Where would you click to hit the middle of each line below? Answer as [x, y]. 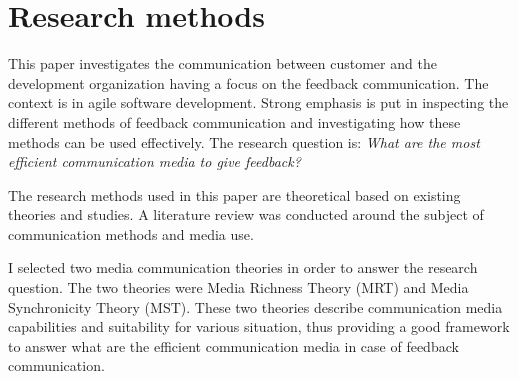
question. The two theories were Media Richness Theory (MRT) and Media [238, 287]
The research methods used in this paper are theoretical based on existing [234, 194]
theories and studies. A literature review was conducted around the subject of [246, 214]
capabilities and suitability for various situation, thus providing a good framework [259, 326]
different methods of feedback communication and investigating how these [234, 121]
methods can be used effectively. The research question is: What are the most [244, 141]
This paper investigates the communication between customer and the [222, 63]
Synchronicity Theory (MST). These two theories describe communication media [255, 306]
